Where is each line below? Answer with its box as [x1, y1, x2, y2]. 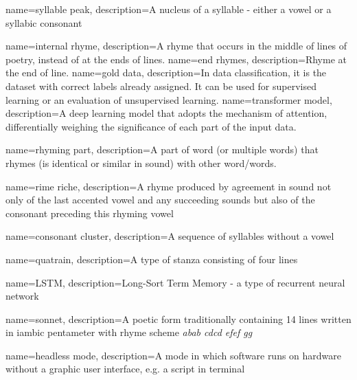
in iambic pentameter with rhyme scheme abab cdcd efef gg [5, 325, 253, 339]
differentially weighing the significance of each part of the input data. [5, 119, 297, 133]
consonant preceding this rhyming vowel [5, 205, 174, 220]
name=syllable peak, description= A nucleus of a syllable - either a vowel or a [5, 2, 332, 16]
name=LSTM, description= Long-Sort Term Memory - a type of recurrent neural [5, 275, 345, 289]
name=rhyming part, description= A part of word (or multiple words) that [5, 142, 319, 157]
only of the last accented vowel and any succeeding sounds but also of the [5, 192, 315, 207]
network [5, 289, 39, 303]
